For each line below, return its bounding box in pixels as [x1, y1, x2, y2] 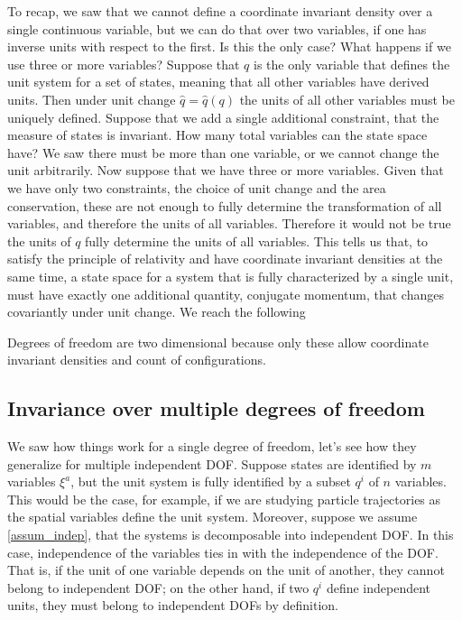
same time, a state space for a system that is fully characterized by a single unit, [7, 266, 454, 285]
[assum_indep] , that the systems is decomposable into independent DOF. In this [7, 525, 454, 544]
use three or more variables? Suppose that [7, 54, 240, 73]
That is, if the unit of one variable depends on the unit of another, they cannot [7, 560, 445, 579]
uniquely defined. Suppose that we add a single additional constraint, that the [7, 107, 439, 126]
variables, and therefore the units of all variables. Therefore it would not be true [7, 214, 451, 233]
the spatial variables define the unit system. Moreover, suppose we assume [7, 507, 418, 526]
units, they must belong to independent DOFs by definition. [7, 596, 339, 615]
